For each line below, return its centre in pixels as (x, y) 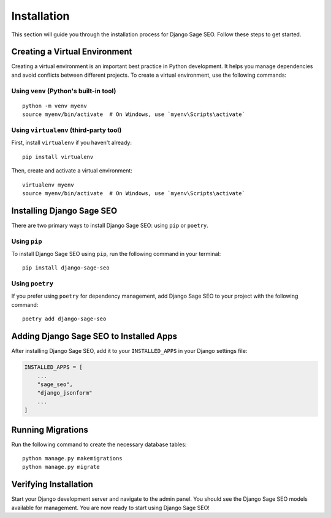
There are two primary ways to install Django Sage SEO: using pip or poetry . (110, 225)
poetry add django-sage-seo (64, 319)
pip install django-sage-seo (66, 268)
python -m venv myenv (55, 106)
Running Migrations (50, 430)
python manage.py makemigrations (72, 458)
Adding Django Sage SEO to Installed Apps (94, 337)
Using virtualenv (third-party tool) (67, 130)
